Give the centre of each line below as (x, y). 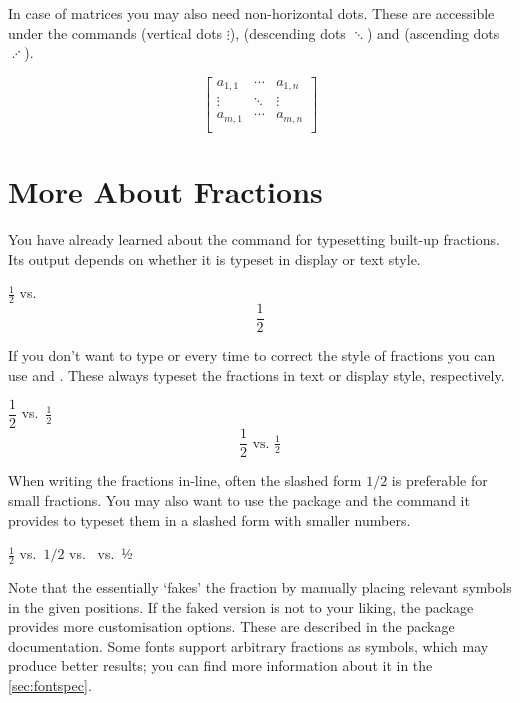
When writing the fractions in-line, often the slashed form (185, 480)
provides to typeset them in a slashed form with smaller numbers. (209, 519)
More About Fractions (165, 191)
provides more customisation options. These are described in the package (231, 626)
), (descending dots (287, 32)
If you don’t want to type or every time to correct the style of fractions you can (252, 355)
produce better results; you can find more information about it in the (220, 665)
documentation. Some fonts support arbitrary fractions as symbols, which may (248, 645)
